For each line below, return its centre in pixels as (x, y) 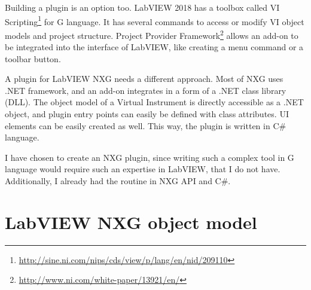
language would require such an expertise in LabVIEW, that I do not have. (143, 169)
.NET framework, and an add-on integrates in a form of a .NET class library (146, 90)
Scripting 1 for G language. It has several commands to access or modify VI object (155, 20)
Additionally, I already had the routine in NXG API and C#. (118, 181)
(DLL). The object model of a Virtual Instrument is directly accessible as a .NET (154, 102)
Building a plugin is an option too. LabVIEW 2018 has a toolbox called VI (142, 7)
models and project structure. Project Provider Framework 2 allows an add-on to (152, 34)
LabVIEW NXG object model (131, 222)
